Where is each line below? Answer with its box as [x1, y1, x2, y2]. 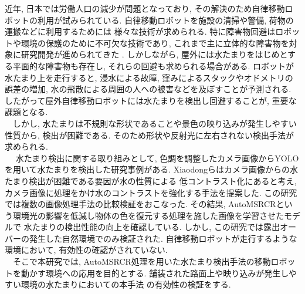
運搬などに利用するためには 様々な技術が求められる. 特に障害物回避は [5, 25, 276, 38]
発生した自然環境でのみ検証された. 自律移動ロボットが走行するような [29, 232, 297, 244]
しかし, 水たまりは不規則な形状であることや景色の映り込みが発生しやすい [12, 117, 297, 129]
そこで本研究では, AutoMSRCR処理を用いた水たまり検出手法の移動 [12, 255, 271, 268]
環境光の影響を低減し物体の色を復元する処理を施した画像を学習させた [12, 209, 284, 221]
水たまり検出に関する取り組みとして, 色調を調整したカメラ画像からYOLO [15, 151, 299, 164]
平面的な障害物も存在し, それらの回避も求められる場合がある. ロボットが [12, 59, 294, 72]
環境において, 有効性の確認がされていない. [5, 244, 168, 256]
